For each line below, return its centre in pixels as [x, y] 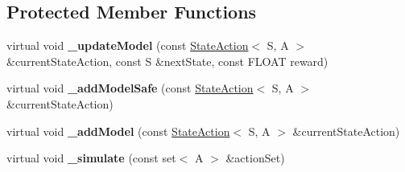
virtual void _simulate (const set [91, 158]
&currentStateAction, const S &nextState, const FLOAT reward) [167, 61]
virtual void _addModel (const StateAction [118, 131]
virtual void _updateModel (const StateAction [128, 45]
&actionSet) [255, 158]
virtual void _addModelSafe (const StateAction [130, 88]
